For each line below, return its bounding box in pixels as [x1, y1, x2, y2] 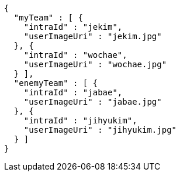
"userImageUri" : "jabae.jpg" [23, 97, 162, 106]
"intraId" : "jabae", [23, 88, 123, 97]
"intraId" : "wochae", [23, 50, 127, 60]
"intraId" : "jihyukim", [23, 116, 137, 125]
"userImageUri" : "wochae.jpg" [23, 60, 167, 69]
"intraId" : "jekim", [23, 22, 123, 32]
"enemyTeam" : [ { [13, 78, 98, 88]
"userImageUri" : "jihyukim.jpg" [23, 125, 177, 134]
